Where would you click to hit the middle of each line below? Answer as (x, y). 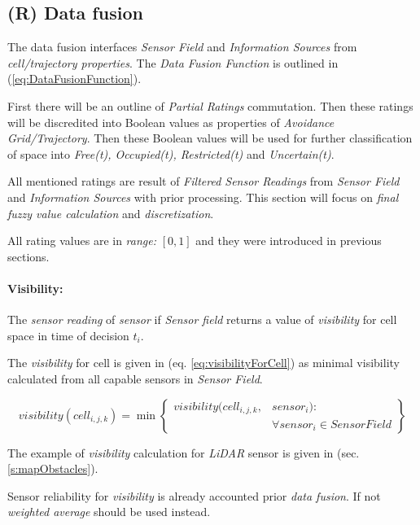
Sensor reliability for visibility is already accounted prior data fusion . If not (194, 495)
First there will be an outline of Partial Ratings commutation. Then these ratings (210, 105)
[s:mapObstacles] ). (53, 468)
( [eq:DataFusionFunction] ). (74, 79)
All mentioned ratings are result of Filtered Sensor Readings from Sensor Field (203, 181)
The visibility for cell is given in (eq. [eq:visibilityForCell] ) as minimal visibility (203, 363)
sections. (28, 256)
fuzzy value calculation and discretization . (111, 213)
